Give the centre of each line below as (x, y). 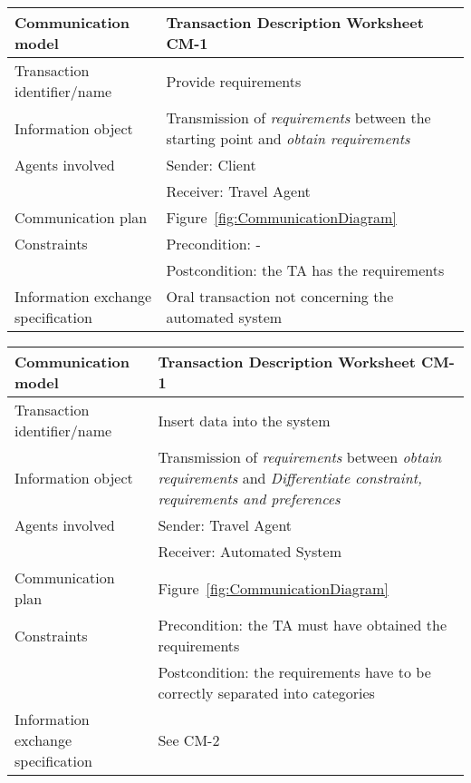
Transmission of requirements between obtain (300, 457)
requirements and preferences (249, 499)
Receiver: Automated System (250, 551)
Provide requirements (234, 81)
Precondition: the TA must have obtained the (303, 625)
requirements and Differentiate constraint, (290, 478)
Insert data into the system (244, 420)
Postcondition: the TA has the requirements (305, 270)
